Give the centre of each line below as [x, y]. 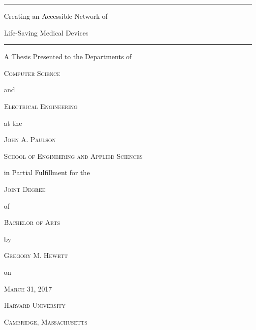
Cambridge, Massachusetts [46, 321]
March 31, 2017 [28, 288]
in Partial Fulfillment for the [47, 172]
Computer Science [32, 73]
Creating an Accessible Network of [56, 16]
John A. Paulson [30, 139]
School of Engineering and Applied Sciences [73, 156]
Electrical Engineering [41, 106]
